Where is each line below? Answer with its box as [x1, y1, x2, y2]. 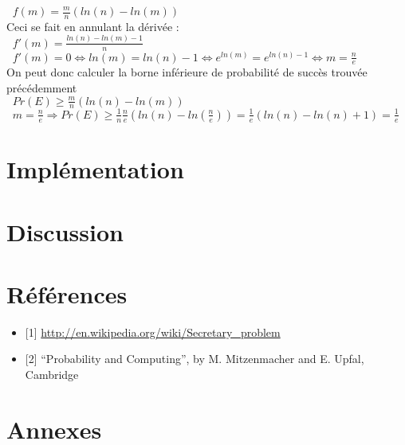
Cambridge [25, 366, 79, 382]
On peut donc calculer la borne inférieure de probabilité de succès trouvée [6, 64, 368, 80]
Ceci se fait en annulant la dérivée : [6, 18, 179, 34]
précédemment [6, 80, 77, 96]
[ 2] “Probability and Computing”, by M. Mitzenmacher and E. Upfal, [25, 350, 364, 367]
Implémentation [6, 153, 184, 185]
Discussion [6, 215, 124, 248]
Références [6, 277, 128, 310]
